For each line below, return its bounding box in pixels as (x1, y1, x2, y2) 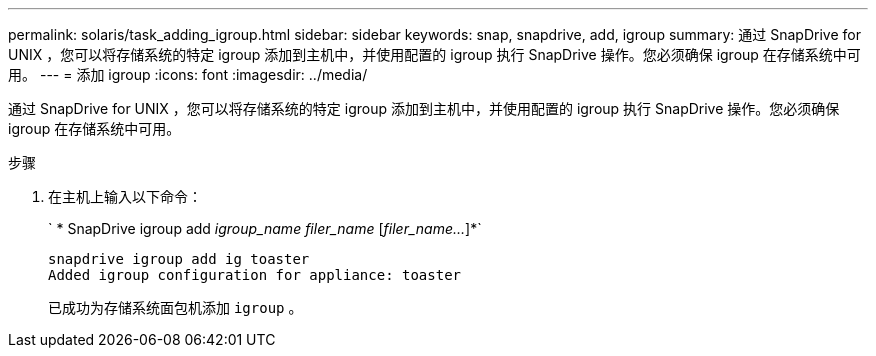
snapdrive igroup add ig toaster (48, 251, 310, 267)
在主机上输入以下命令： (48, 188, 202, 205)
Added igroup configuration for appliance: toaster (48, 267, 462, 283)
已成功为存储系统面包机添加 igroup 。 (48, 299, 303, 316)
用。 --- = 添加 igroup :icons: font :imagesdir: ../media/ (8, 66, 368, 83)
